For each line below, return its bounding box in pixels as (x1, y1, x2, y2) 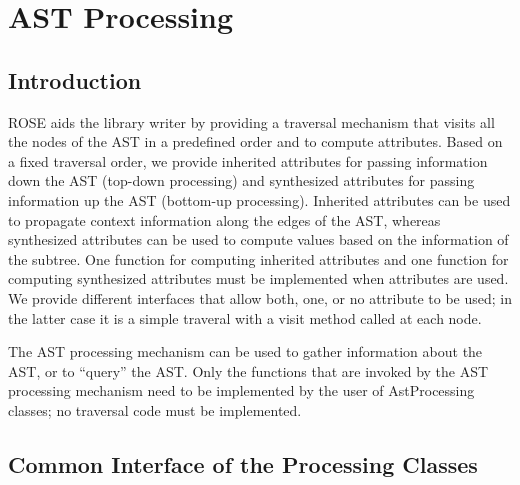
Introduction (8, 64, 142, 95)
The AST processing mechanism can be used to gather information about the (8, 341, 483, 362)
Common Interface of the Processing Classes (8, 448, 478, 479)
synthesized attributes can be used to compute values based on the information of (8, 229, 509, 250)
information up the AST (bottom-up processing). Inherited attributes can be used (8, 189, 511, 210)
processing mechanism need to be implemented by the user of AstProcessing (8, 380, 475, 401)
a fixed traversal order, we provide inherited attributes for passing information (8, 150, 488, 171)
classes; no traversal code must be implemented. (8, 399, 302, 420)
